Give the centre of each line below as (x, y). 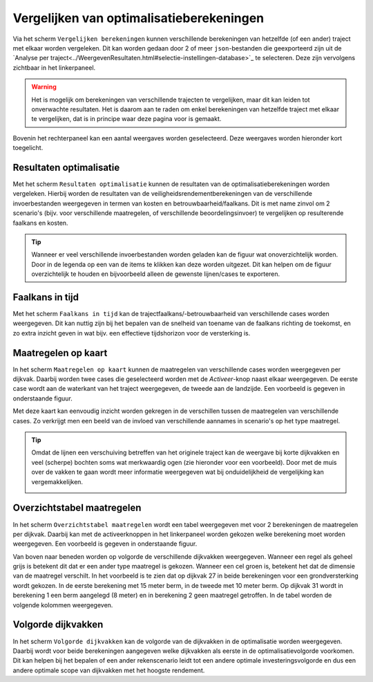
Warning (44, 87)
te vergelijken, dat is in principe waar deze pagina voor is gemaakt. (126, 119)
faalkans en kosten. (40, 223)
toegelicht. (28, 148)
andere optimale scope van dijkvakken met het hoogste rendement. (109, 670)
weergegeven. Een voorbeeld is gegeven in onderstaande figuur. (105, 544)
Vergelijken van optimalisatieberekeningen (138, 18)
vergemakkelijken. (57, 481)
